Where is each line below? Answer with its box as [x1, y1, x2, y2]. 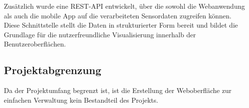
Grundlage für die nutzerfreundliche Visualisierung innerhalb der [4, 29, 196, 39]
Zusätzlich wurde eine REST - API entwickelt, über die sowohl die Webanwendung [4, 1, 245, 11]
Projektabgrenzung [4, 62, 102, 77]
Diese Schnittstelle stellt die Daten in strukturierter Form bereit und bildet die [4, 20, 238, 30]
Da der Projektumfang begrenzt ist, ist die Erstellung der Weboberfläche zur [4, 85, 232, 95]
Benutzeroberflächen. [4, 39, 66, 49]
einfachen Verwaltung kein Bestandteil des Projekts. [4, 94, 158, 105]
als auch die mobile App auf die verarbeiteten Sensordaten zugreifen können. [4, 10, 232, 20]
